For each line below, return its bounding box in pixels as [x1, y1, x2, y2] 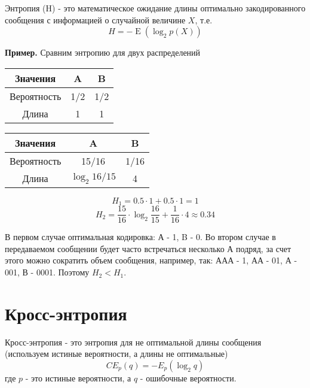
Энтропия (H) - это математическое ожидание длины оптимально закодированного [5, 2, 306, 14]
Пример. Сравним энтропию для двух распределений [5, 46, 201, 59]
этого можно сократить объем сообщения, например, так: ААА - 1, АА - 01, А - [5, 254, 297, 266]
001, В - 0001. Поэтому [5, 266, 90, 278]
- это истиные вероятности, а [25, 371, 131, 384]
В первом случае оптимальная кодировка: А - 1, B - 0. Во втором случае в [5, 231, 276, 243]
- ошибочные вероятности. [140, 371, 237, 384]
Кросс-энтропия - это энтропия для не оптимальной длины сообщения [5, 335, 262, 348]
